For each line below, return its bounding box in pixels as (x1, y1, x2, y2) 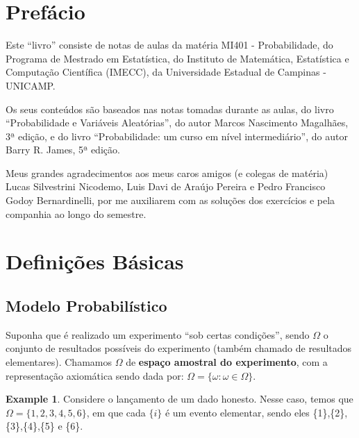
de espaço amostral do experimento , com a (126, 355, 328, 369)
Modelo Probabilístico (6, 295, 167, 317)
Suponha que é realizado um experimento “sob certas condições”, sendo (6, 327, 310, 342)
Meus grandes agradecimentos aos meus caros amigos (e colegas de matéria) (6, 165, 328, 180)
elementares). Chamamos (6, 355, 112, 369)
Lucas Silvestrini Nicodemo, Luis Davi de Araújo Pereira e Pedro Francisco (6, 179, 326, 194)
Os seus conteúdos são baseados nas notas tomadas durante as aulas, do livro (6, 101, 334, 116)
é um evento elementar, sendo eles (165, 405, 310, 419)
